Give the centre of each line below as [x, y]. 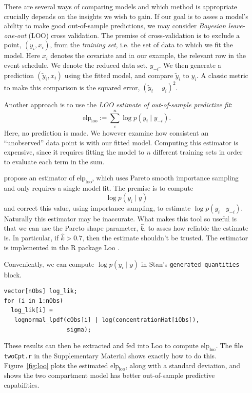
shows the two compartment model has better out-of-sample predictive [109, 375]
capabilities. [22, 384]
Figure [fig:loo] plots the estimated [56, 365]
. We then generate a [190, 65]
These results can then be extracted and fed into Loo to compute [101, 345]
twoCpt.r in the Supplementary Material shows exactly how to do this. [110, 355]
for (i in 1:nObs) [34, 301]
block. [13, 274]
